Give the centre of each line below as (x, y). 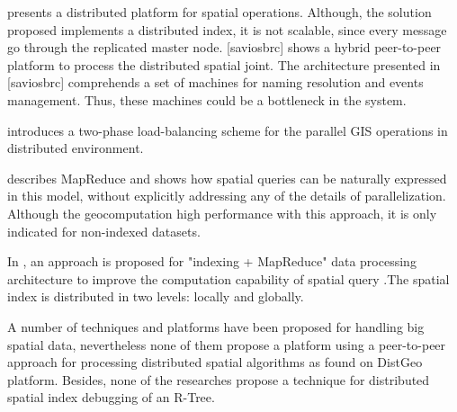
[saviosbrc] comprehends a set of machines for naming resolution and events (215, 82)
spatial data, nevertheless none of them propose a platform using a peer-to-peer (227, 344)
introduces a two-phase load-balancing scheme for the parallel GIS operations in (228, 130)
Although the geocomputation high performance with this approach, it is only (222, 213)
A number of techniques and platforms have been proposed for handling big (216, 326)
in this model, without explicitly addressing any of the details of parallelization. (227, 196)
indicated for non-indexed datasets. (104, 231)
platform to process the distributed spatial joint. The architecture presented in (224, 64)
